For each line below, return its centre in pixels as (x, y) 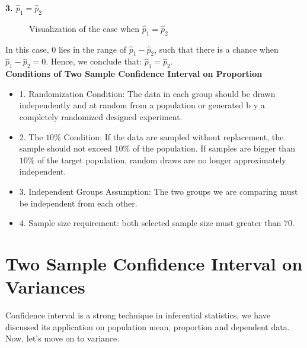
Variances (45, 287)
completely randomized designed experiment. (101, 116)
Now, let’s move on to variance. (63, 338)
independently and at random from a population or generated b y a (142, 105)
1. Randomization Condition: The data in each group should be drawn (147, 93)
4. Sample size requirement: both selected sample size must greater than (150, 223)
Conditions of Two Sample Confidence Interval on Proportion (134, 74)
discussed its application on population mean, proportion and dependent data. (148, 326)
